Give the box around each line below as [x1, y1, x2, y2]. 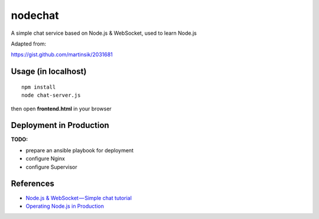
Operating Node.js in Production [25, 202, 105, 210]
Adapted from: [11, 40, 47, 47]
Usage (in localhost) [11, 67, 87, 77]
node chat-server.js [21, 92, 81, 99]
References [11, 179, 54, 189]
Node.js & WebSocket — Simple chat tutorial [25, 194, 132, 201]
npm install [21, 83, 56, 90]
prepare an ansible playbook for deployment [25, 146, 134, 153]
